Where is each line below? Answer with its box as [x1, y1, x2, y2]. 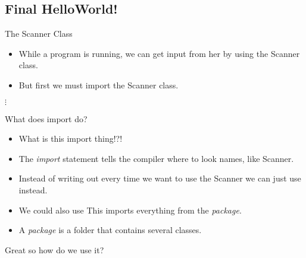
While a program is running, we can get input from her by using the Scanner [18, 47, 300, 59]
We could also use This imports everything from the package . [18, 203, 242, 216]
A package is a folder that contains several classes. [18, 224, 202, 236]
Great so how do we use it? [5, 243, 104, 256]
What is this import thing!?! [18, 132, 123, 145]
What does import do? [5, 112, 88, 125]
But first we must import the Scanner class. [18, 78, 179, 91]
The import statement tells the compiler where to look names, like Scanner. [18, 152, 294, 164]
